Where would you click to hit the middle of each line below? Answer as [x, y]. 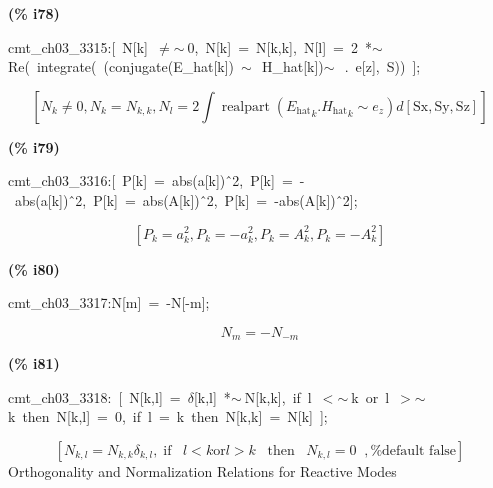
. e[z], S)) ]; [382, 66]
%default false [413, 450]
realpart [245, 106]
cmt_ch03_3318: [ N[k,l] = [94, 396]
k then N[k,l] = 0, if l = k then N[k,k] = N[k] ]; [168, 416]
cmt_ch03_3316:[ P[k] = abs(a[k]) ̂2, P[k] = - [156, 180]
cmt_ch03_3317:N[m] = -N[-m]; [109, 302]
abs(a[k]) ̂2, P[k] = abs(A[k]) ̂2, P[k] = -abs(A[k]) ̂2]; [186, 199]
